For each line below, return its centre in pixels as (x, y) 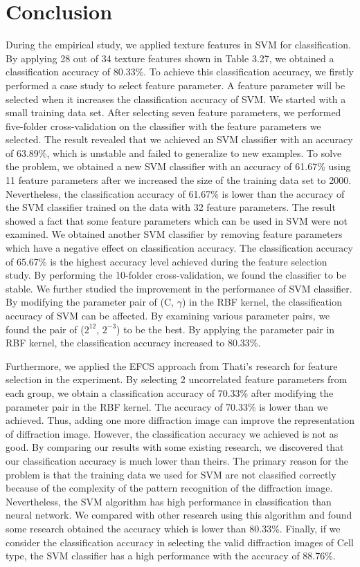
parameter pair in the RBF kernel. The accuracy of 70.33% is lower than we (167, 406)
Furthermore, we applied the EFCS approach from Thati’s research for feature (172, 365)
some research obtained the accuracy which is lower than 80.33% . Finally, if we (173, 528)
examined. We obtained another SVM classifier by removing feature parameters (174, 234)
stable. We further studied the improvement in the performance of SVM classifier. (179, 288)
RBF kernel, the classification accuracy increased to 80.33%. (133, 343)
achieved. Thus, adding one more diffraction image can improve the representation (180, 420)
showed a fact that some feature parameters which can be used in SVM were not (177, 220)
